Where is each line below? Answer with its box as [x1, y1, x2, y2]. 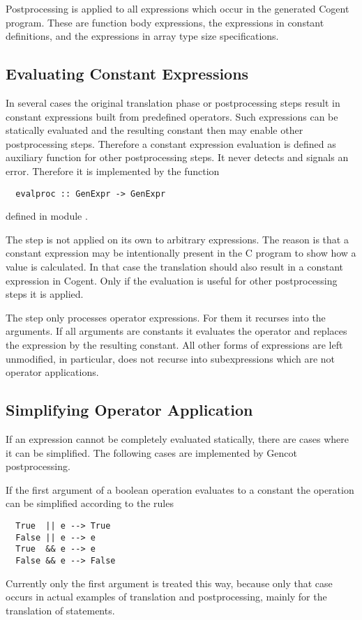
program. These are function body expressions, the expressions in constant [6, 15, 324, 29]
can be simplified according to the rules [6, 496, 174, 511]
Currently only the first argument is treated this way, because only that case [6, 575, 333, 590]
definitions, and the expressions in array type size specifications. [6, 29, 279, 43]
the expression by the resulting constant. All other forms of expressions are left [6, 337, 343, 351]
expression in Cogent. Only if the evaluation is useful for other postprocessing [6, 273, 338, 287]
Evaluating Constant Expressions [6, 63, 249, 84]
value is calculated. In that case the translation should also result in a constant [6, 259, 343, 273]
